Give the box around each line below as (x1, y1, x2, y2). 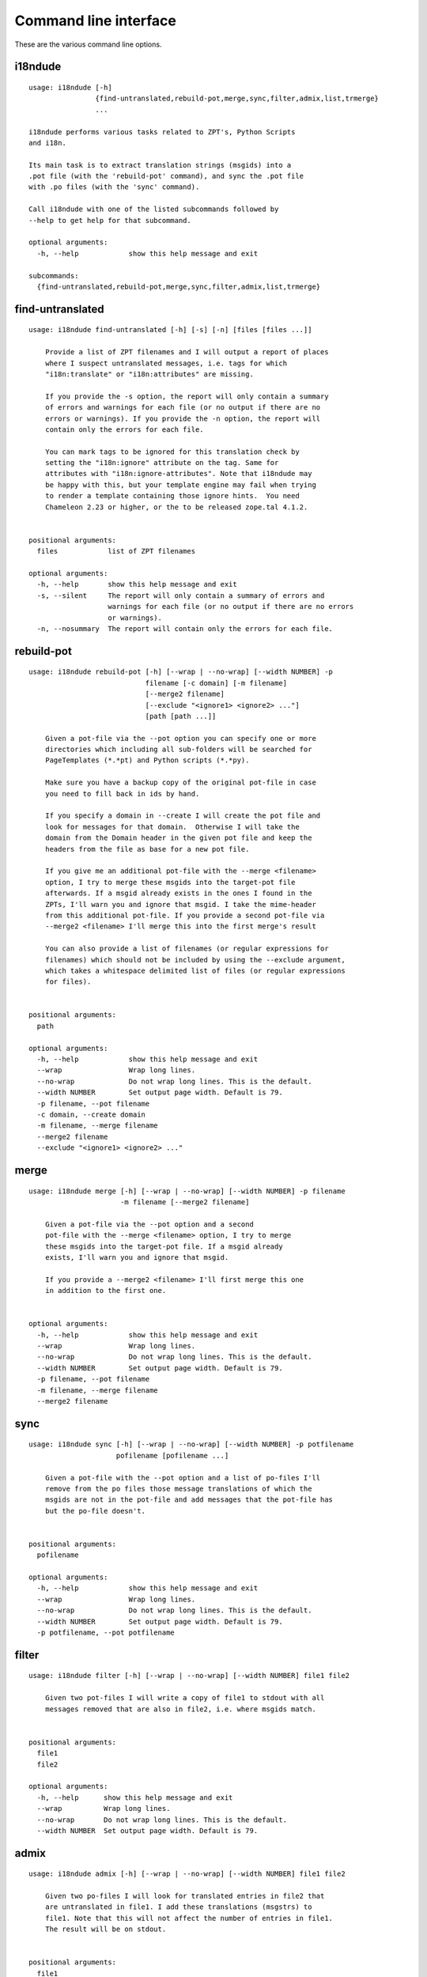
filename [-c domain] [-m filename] (145, 679, 288, 687)
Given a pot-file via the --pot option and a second (44, 1219, 255, 1229)
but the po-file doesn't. (44, 1506, 146, 1515)
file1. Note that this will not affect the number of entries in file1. (44, 1914, 334, 1922)
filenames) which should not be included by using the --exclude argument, (44, 955, 346, 964)
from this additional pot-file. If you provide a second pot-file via (44, 910, 325, 920)
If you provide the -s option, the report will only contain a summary (44, 391, 329, 401)
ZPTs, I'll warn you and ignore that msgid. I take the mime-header (44, 900, 316, 909)
